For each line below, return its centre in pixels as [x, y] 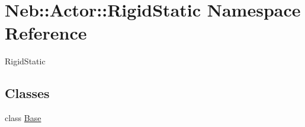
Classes [27, 93]
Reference [46, 33]
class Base [23, 118]
